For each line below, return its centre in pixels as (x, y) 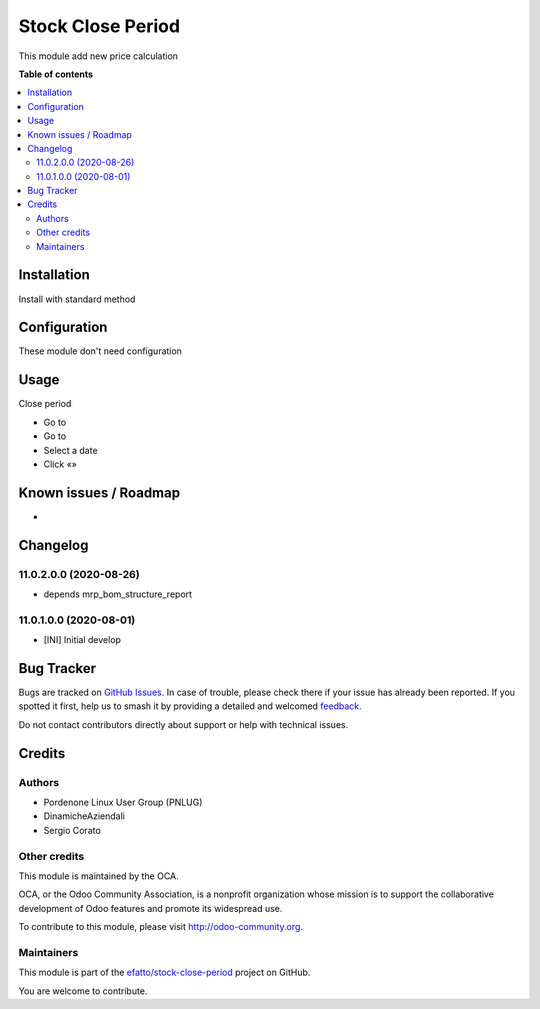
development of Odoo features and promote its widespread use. (150, 908)
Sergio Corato (72, 830)
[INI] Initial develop (82, 640)
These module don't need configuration (100, 351)
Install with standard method (77, 299)
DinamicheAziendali (84, 816)
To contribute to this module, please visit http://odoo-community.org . (161, 927)
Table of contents (56, 74)
